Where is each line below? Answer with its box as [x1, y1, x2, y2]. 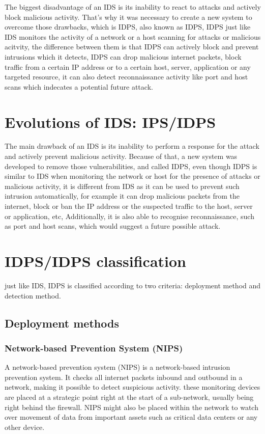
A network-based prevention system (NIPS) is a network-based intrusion [5, 362, 230, 372]
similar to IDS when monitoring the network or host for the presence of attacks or [5, 171, 260, 181]
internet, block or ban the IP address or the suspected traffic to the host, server [5, 201, 253, 211]
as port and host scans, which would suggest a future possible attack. [5, 221, 221, 231]
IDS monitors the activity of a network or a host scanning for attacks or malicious [5, 31, 261, 42]
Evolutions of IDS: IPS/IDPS [5, 111, 216, 132]
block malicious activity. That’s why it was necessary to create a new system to [5, 11, 252, 22]
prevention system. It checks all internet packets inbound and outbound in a [5, 371, 243, 382]
